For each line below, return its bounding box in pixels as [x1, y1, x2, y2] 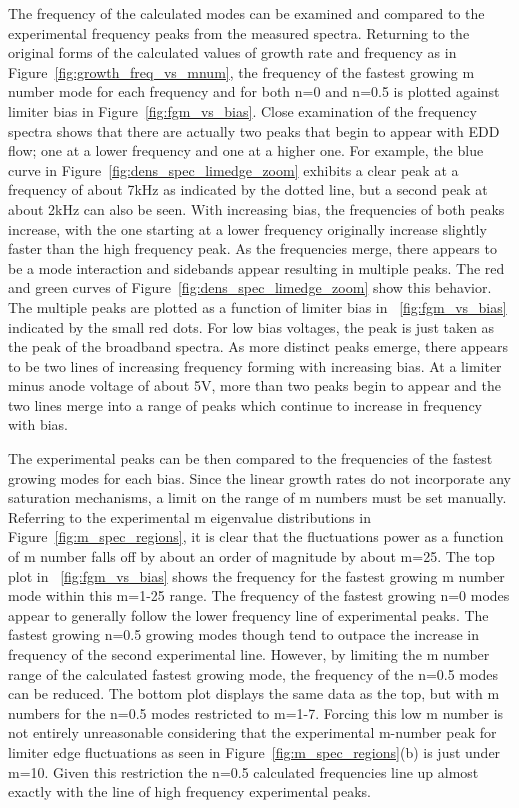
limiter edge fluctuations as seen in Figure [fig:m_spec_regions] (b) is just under [8, 741, 501, 762]
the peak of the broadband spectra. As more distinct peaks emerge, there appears [8, 336, 508, 357]
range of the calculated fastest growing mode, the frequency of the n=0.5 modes [8, 663, 498, 684]
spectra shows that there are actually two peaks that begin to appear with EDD [8, 120, 500, 141]
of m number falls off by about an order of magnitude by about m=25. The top [8, 546, 495, 567]
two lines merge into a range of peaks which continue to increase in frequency [8, 394, 483, 415]
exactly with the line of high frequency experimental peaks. [8, 781, 372, 802]
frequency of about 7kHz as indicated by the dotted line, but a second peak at [8, 179, 488, 200]
